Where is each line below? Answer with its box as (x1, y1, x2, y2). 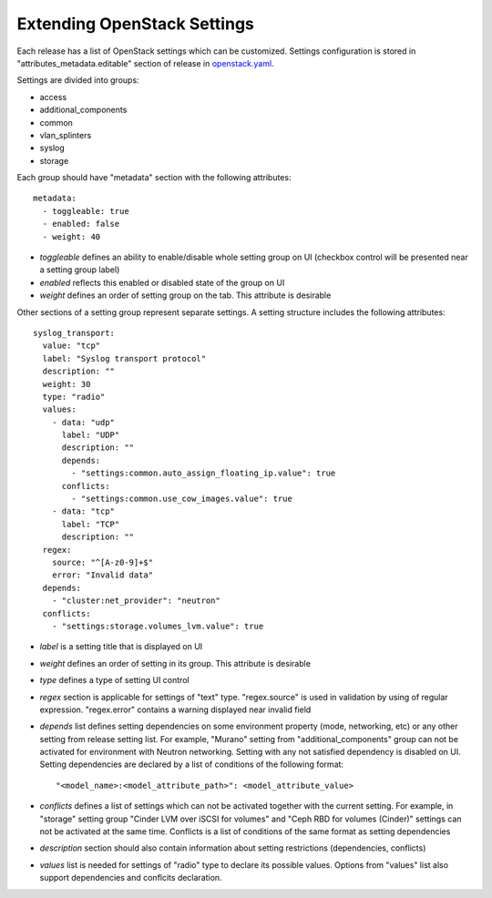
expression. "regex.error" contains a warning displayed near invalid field (39, 704, 312, 715)
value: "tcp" (42, 341, 101, 351)
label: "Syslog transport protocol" (42, 353, 207, 363)
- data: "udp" (51, 417, 116, 427)
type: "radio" (42, 392, 106, 402)
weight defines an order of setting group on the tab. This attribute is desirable (39, 290, 332, 301)
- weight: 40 (42, 231, 101, 241)
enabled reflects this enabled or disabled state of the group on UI (39, 277, 285, 288)
